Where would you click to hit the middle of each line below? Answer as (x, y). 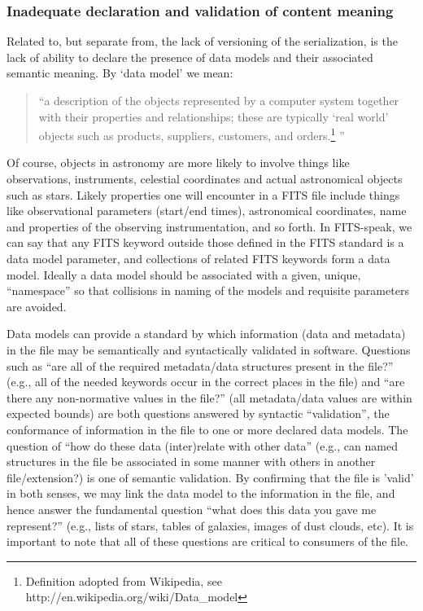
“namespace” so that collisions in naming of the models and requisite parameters (208, 290)
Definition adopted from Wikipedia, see (124, 580)
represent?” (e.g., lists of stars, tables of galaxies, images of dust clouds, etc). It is (210, 525)
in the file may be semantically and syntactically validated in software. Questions (209, 349)
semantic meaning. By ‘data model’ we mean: (120, 73)
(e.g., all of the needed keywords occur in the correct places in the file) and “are (206, 382)
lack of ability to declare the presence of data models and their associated (190, 57)
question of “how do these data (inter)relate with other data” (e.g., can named (202, 445)
